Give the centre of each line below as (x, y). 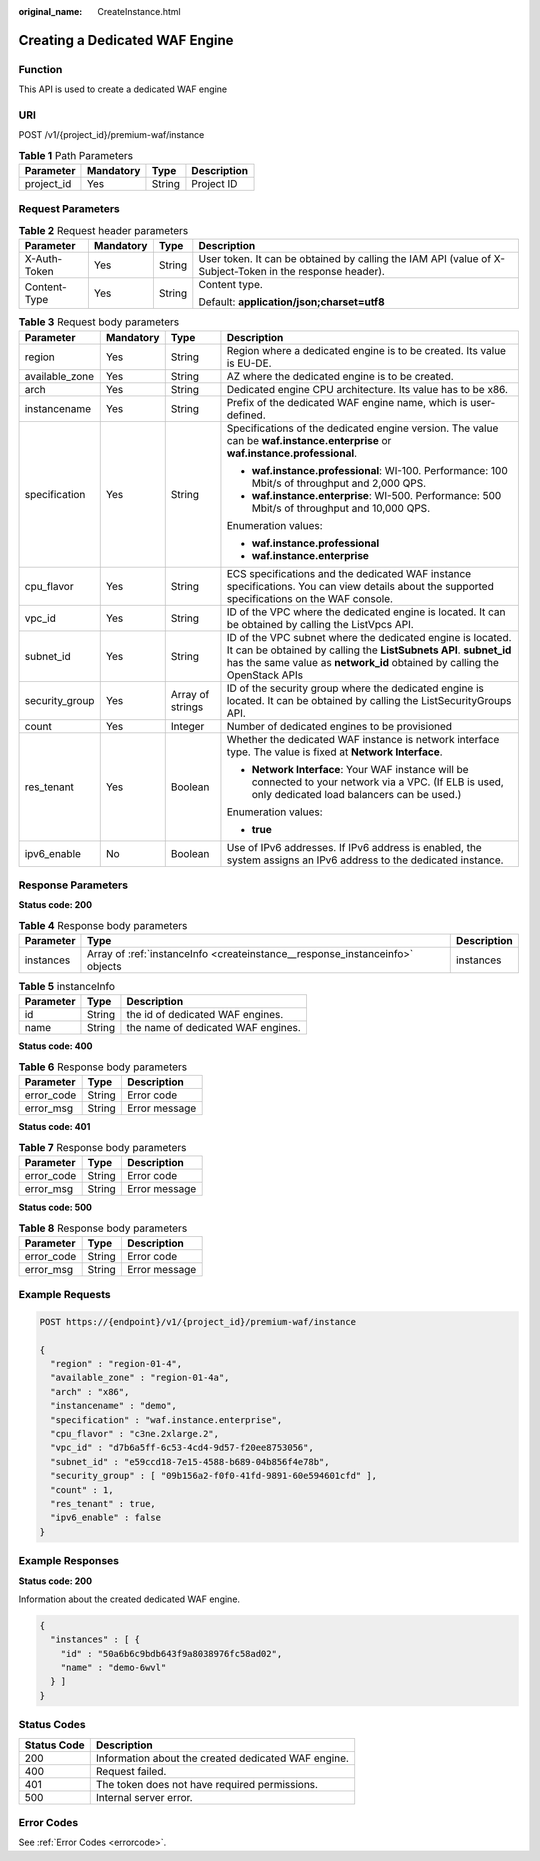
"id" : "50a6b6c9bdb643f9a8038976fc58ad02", (171, 1653)
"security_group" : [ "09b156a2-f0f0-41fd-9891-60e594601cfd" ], (214, 1476)
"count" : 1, (82, 1489)
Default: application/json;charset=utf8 (291, 302)
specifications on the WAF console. (310, 598)
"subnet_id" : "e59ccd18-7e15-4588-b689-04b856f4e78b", (190, 1461)
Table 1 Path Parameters (76, 155)
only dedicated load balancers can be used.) (356, 794)
